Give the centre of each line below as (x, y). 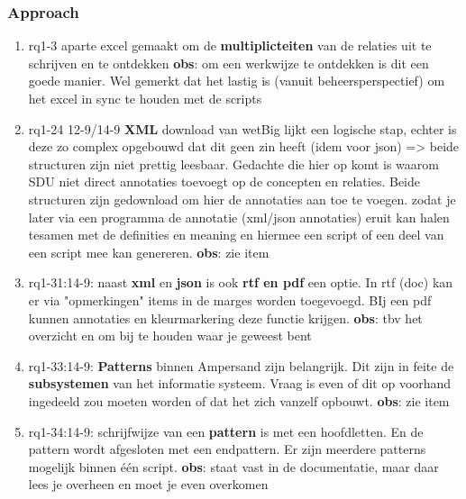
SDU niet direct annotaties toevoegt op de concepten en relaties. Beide (224, 181)
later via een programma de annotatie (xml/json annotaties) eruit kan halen (239, 217)
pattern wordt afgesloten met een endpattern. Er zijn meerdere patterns (227, 449)
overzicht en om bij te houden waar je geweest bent (170, 336)
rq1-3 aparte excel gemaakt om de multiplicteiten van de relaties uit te (230, 45)
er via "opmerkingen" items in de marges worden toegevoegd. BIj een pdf (230, 299)
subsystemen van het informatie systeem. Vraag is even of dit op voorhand (240, 383)
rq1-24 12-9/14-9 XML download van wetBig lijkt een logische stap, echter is (242, 128)
